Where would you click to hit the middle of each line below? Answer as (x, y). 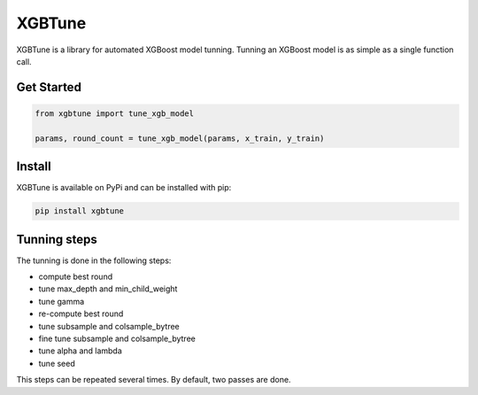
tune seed (57, 363)
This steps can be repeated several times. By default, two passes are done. (154, 380)
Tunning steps (57, 239)
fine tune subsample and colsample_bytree (117, 339)
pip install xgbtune (79, 211)
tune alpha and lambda (81, 351)
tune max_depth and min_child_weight (108, 289)
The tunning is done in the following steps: (94, 260)
